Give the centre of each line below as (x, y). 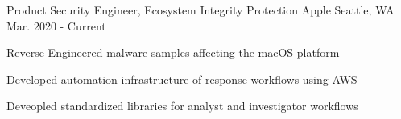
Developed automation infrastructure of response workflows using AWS (182, 79)
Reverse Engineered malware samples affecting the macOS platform (173, 52)
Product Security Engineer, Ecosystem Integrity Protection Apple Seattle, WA (200, 10)
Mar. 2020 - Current (56, 25)
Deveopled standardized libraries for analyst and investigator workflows (182, 106)
